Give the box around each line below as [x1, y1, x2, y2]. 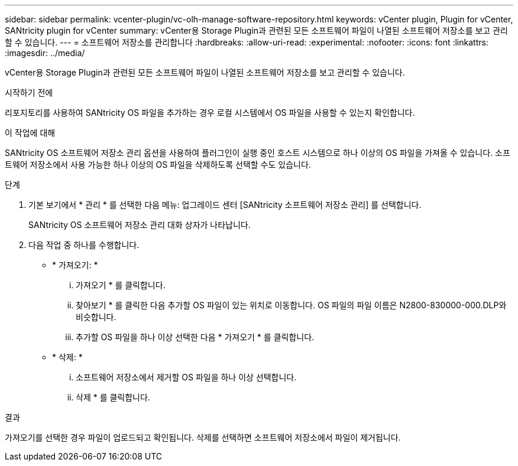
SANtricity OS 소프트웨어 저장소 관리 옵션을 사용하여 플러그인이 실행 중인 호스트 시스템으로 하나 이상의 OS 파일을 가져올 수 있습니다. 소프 [5, 148, 510, 158]
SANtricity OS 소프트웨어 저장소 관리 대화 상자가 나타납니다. [28, 220, 251, 230]
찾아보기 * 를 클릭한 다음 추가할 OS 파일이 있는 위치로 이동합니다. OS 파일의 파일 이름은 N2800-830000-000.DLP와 [76, 300, 507, 310]
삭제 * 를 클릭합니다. [76, 392, 150, 402]
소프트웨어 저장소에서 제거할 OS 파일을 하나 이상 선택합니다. [76, 372, 297, 382]
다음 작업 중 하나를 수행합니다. [28, 240, 140, 250]
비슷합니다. [76, 312, 116, 322]
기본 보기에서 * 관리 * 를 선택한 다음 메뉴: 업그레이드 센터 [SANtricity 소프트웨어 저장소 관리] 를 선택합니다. [28, 200, 422, 210]
